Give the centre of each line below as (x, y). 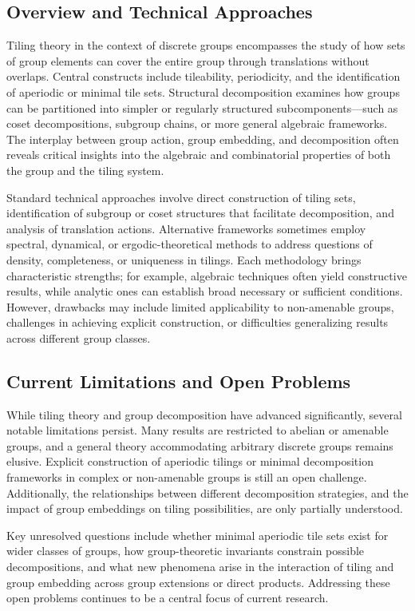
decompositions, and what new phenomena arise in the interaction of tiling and (200, 567)
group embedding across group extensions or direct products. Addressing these (198, 582)
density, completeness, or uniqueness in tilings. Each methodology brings (184, 259)
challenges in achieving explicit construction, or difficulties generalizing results (198, 322)
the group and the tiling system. (85, 170)
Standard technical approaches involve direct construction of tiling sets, (181, 197)
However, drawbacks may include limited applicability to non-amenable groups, (200, 306)
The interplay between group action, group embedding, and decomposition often (203, 139)
